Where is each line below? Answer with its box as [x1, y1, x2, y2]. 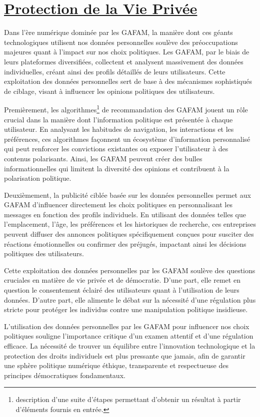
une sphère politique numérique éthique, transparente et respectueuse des [4, 360, 228, 371]
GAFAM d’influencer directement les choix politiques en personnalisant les [4, 199, 232, 210]
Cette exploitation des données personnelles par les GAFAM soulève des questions [4, 265, 255, 275]
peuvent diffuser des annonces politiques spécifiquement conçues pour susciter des [4, 229, 254, 239]
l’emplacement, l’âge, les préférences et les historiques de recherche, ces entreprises [4, 219, 256, 229]
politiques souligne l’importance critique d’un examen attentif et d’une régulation [4, 331, 253, 341]
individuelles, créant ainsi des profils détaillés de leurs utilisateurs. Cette [4, 66, 225, 76]
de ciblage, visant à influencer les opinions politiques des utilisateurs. [4, 85, 215, 96]
